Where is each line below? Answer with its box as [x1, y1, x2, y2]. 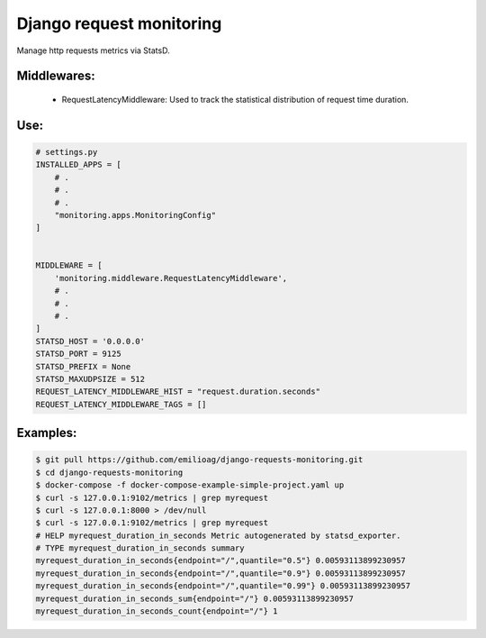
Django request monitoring [16, 14, 222, 33]
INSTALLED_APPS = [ [35, 159, 121, 170]
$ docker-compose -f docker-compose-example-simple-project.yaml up [35, 480, 345, 490]
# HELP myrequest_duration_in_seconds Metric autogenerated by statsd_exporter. [35, 530, 401, 541]
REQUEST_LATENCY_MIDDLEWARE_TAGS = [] [35, 399, 207, 409]
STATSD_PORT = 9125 [35, 349, 121, 360]
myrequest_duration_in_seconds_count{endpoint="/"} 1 [35, 606, 278, 616]
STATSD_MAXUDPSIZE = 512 [35, 374, 146, 384]
